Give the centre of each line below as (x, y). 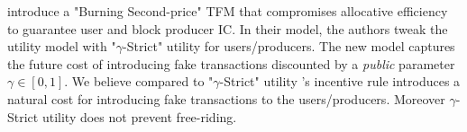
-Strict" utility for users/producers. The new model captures (289, 46)
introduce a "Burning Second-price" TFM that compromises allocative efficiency (228, 11)
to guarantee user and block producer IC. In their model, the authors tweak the (228, 28)
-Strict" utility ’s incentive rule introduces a (340, 81)
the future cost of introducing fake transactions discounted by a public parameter (231, 63)
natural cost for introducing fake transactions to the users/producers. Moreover (226, 98)
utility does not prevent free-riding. (139, 116)
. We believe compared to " (139, 81)
